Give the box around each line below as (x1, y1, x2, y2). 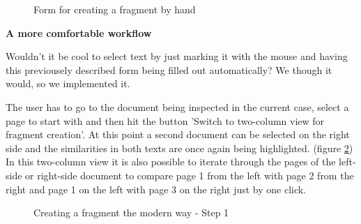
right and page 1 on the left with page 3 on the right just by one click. (6, 181, 307, 196)
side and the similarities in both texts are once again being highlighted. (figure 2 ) (6, 140, 353, 155)
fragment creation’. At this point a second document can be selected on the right (6, 127, 350, 142)
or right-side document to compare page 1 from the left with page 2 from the (25, 167, 354, 182)
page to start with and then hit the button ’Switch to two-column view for (6, 113, 325, 128)
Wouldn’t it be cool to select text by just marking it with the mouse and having (6, 49, 348, 64)
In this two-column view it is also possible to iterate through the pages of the (6, 154, 336, 169)
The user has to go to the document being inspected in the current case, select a (6, 99, 349, 114)
